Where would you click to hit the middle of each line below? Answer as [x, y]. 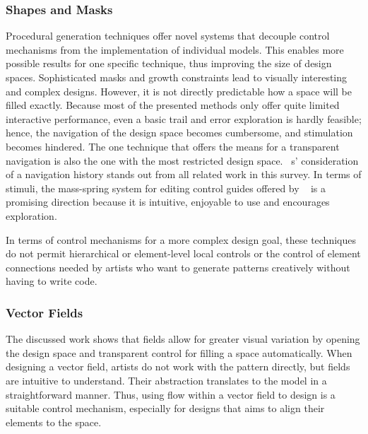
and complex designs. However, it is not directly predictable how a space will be [179, 91]
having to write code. [52, 281]
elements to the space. [54, 422]
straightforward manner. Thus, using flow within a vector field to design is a [171, 394]
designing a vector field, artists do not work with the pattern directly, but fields [178, 366]
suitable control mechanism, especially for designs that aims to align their [165, 408]
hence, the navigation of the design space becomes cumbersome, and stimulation [179, 133]
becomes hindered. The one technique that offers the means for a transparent [173, 146]
